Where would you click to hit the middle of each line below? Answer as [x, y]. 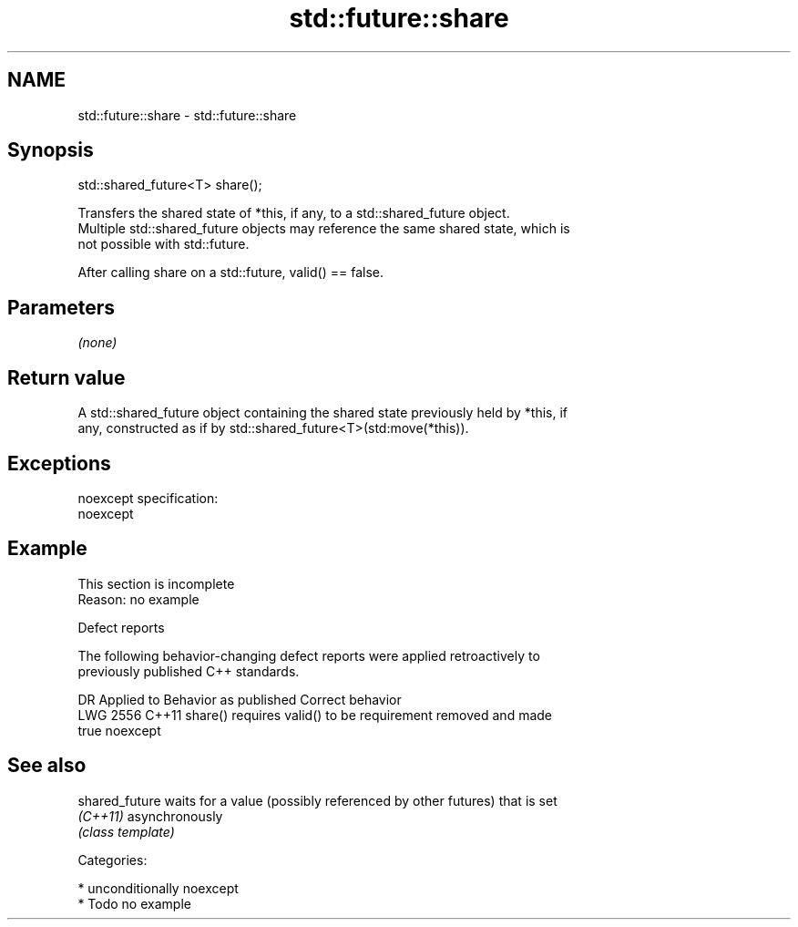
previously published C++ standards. [189, 671]
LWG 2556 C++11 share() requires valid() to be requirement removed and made [315, 715]
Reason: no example [138, 599]
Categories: [113, 860]
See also [47, 766]
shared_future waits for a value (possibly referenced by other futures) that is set [317, 800]
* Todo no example [134, 903]
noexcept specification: [148, 498]
